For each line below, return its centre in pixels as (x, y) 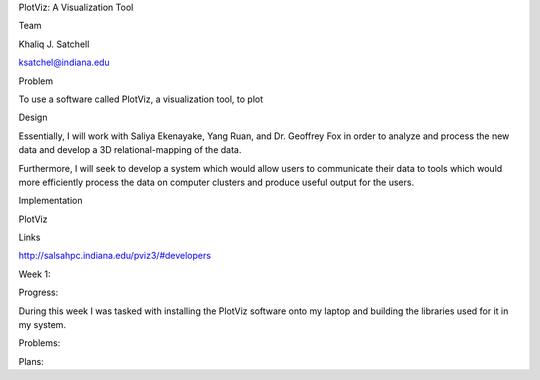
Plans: (31, 361)
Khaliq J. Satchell (54, 44)
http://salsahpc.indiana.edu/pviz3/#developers (115, 256)
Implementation (50, 201)
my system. (42, 325)
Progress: (38, 292)
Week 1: (34, 274)
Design (33, 117)
